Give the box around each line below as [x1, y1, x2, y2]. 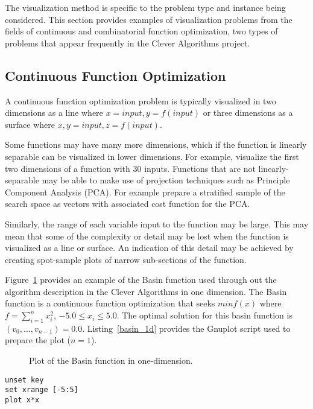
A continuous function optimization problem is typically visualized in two [5, 94, 276, 107]
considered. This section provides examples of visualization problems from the [5, 13, 292, 25]
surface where [5, 118, 55, 130]
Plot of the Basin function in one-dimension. [29, 354, 193, 367]
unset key [5, 375, 44, 384]
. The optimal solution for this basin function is [116, 309, 292, 322]
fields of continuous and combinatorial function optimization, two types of [5, 25, 278, 37]
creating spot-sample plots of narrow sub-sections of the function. [5, 253, 247, 265]
